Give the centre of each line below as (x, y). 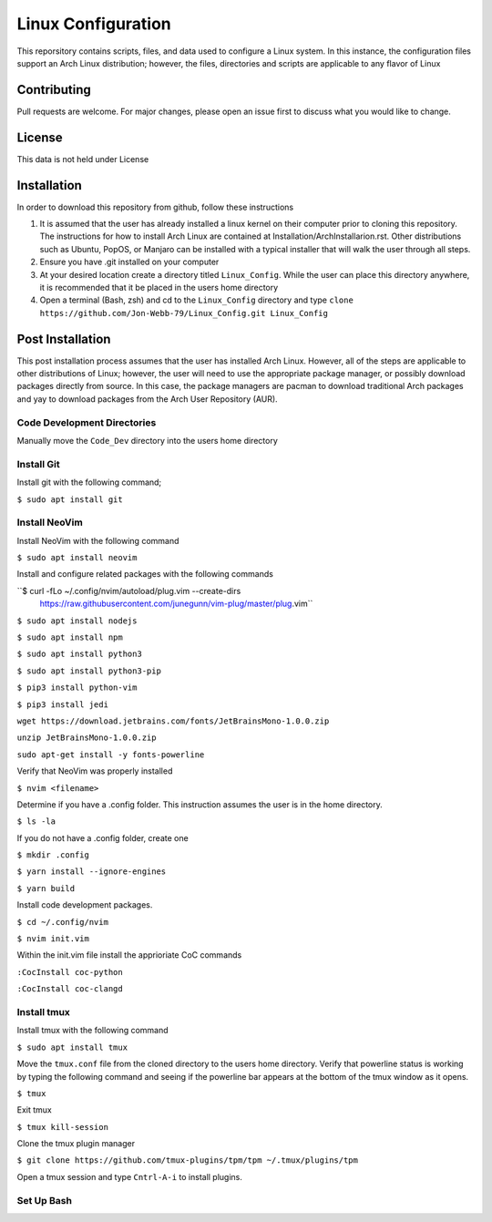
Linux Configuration (94, 24)
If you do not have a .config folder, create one (102, 837)
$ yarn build (46, 888)
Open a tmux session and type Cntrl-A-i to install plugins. (130, 1176)
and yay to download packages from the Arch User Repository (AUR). (147, 399)
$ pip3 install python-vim (77, 688)
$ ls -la (36, 822)
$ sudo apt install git (70, 499)
